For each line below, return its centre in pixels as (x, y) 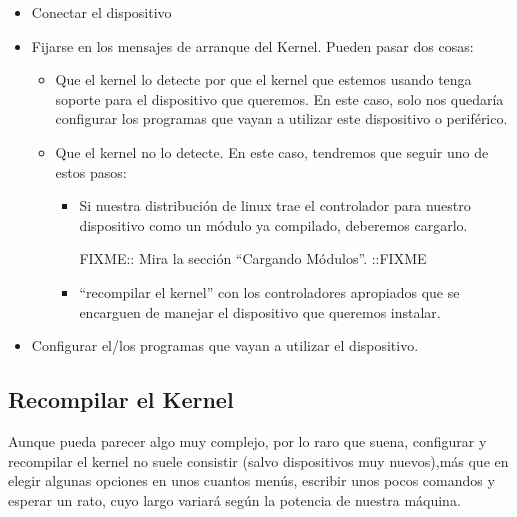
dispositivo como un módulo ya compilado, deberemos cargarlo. (273, 224)
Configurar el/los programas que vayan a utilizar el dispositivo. (225, 345)
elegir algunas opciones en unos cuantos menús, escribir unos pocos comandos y (251, 480)
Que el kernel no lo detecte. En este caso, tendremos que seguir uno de (272, 151)
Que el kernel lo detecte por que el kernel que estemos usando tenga (263, 79)
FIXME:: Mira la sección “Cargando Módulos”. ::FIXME (253, 258)
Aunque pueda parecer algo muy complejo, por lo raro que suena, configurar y (247, 440)
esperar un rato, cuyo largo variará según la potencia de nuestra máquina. (234, 499)
